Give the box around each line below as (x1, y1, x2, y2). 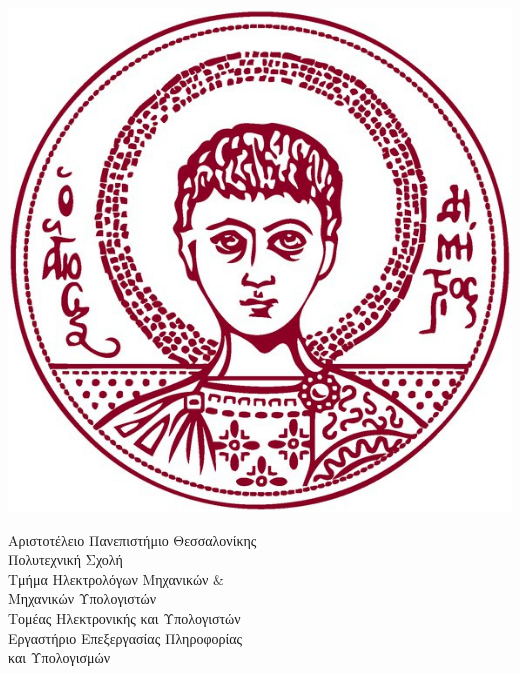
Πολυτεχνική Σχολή (8, 549, 123, 570)
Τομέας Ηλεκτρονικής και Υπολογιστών (8, 607, 241, 628)
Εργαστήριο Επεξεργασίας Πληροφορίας (8, 627, 243, 648)
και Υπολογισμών (8, 647, 110, 668)
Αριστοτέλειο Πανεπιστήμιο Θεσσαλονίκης (8, 529, 257, 550)
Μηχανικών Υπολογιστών (8, 588, 157, 609)
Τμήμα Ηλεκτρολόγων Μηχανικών (8, 568, 209, 589)
